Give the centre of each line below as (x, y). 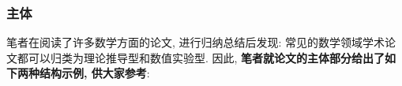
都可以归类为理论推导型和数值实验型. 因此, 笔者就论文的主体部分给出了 (201, 57)
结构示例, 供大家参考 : (94, 73)
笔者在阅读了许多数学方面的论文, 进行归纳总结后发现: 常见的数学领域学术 (196, 42)
